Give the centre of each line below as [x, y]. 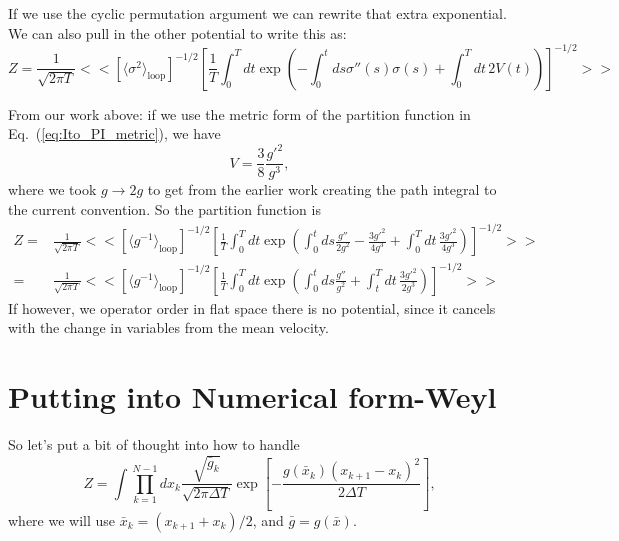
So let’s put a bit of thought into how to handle [154, 444]
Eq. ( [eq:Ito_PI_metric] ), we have [114, 133]
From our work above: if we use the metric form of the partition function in [239, 113]
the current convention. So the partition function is [164, 209]
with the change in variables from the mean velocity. [168, 327]
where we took [52, 189]
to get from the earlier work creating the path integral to [322, 189]
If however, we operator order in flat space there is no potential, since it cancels [252, 307]
